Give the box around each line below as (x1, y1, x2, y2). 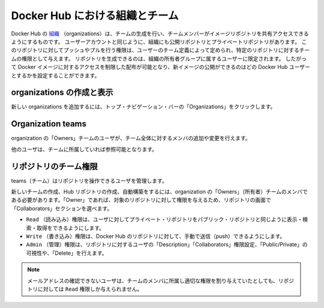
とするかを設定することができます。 (11, 72, 100, 79)
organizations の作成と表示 (11, 87, 113, 98)
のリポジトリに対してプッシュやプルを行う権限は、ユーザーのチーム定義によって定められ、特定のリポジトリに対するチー (11, 47, 310, 54)
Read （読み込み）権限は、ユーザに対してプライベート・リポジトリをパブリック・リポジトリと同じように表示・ (26, 216, 303, 223)
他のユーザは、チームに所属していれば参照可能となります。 (11, 146, 158, 153)
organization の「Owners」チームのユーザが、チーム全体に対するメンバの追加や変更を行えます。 (11, 135, 251, 142)
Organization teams (11, 119, 87, 129)
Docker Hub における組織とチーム (11, 9, 179, 22)
